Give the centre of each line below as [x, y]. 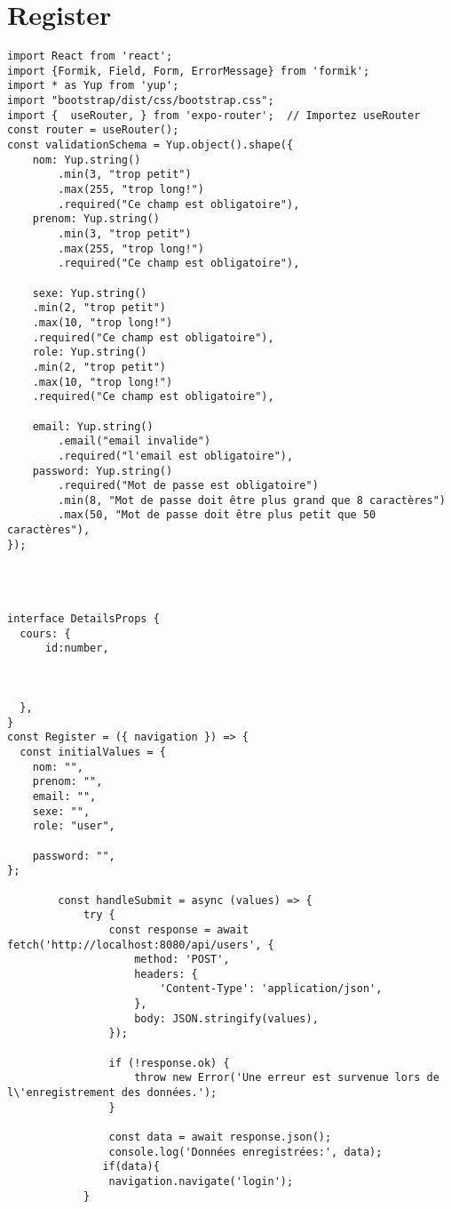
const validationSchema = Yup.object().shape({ [150, 145]
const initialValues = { [93, 752]
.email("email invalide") [135, 441]
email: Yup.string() [93, 426]
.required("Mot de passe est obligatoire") [188, 486]
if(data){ [131, 1167]
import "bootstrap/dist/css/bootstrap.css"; [141, 101]
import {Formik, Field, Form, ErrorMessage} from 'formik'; [189, 71]
